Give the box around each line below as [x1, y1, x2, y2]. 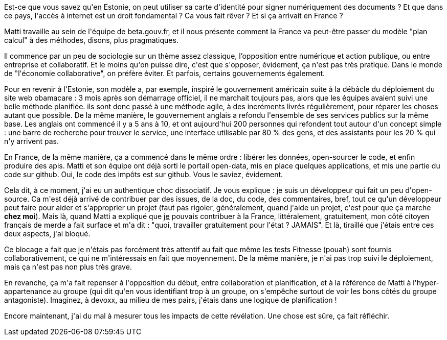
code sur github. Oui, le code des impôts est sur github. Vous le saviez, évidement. [4, 170, 283, 179]
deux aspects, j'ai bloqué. [4, 229, 91, 238]
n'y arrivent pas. [4, 137, 59, 145]
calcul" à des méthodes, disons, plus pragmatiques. [4, 36, 178, 44]
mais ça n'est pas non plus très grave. [4, 262, 132, 271]
